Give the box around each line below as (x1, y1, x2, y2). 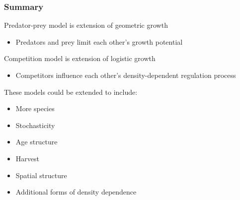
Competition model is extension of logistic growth (4, 53, 156, 64)
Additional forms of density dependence (15, 187, 137, 197)
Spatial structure (15, 170, 67, 180)
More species (15, 103, 55, 114)
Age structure (15, 136, 58, 147)
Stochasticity (15, 120, 55, 130)
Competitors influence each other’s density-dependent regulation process (15, 70, 236, 80)
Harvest (15, 153, 39, 163)
